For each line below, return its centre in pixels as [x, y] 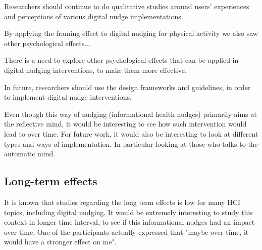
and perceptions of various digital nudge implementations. [94, 16]
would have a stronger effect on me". [60, 242]
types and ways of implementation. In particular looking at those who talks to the [131, 143]
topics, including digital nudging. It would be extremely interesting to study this [128, 212]
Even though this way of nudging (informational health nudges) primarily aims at [130, 114]
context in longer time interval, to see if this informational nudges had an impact [129, 222]
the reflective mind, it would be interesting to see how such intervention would [125, 124]
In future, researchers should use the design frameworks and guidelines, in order [127, 87]
